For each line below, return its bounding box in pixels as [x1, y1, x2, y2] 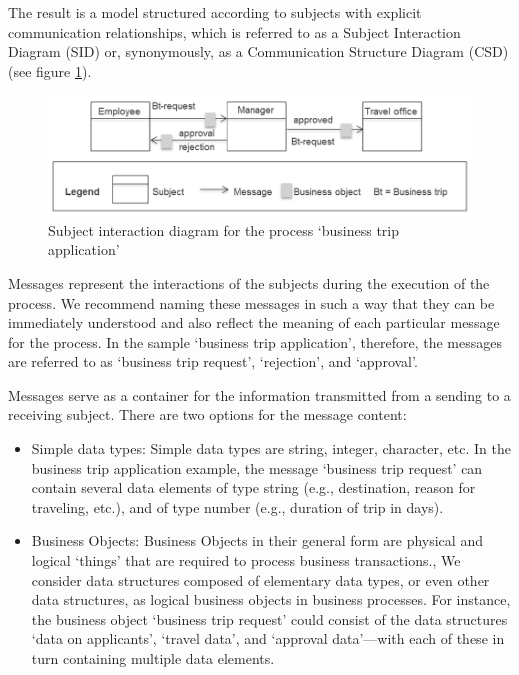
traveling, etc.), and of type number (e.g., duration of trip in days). [31, 496, 444, 517]
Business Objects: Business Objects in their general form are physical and [31, 530, 483, 551]
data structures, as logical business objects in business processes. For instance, [31, 589, 511, 610]
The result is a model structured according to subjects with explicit [8, 2, 422, 22]
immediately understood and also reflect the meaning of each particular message [8, 312, 500, 333]
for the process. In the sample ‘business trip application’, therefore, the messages [8, 331, 502, 352]
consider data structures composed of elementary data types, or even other [31, 569, 490, 590]
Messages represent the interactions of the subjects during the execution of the [8, 272, 490, 293]
